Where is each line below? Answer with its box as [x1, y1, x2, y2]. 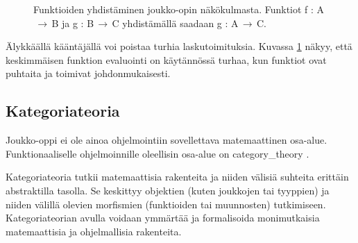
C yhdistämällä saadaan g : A [112, 15, 239, 30]
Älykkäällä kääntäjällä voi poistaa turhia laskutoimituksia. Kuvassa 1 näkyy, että [6, 39, 352, 53]
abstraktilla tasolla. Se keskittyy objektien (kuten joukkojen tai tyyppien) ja [6, 183, 330, 197]
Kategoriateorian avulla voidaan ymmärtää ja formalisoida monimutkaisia [6, 210, 320, 225]
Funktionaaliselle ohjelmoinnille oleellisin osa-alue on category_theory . [6, 146, 309, 160]
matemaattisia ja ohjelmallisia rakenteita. [6, 224, 182, 238]
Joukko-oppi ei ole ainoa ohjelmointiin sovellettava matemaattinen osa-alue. [6, 133, 327, 147]
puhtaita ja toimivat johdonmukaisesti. [6, 66, 171, 81]
